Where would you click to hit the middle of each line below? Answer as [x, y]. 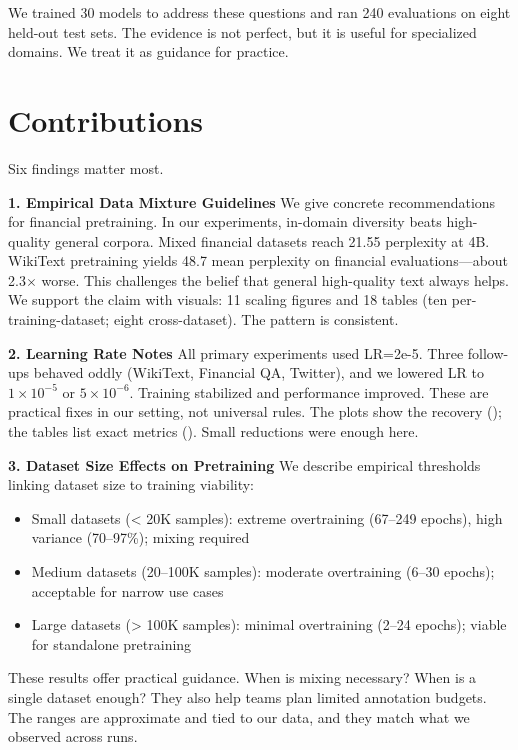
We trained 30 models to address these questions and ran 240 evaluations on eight [259, 12]
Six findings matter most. [86, 167]
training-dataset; [59, 319]
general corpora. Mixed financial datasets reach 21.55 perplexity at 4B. [272, 240]
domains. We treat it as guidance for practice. [148, 51]
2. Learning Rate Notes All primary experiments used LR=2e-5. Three [236, 352]
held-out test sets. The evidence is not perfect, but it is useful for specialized [242, 31]
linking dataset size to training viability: [131, 484]
